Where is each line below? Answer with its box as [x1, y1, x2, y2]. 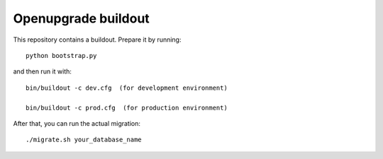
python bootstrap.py [26, 52, 97, 59]
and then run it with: [13, 67, 72, 76]
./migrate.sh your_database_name [26, 136, 142, 144]
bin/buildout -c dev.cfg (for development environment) [26, 83, 228, 92]
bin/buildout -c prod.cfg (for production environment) [26, 103, 228, 112]
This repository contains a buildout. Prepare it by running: [13, 35, 182, 44]
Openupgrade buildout [13, 11, 150, 26]
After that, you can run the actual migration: [13, 119, 141, 127]
